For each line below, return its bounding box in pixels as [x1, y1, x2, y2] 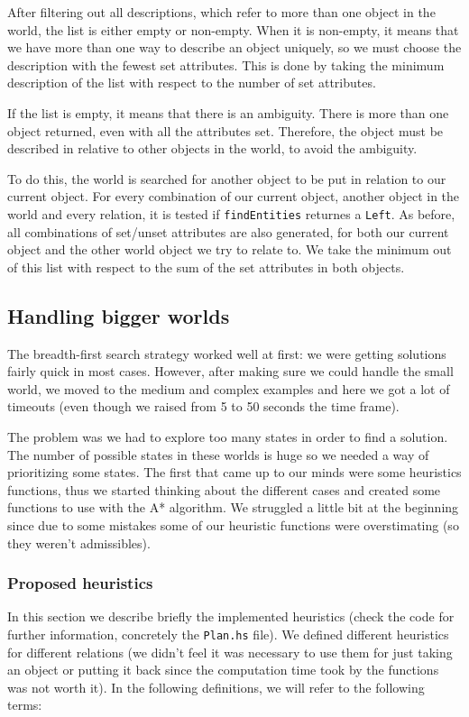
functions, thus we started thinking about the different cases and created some [7, 480, 441, 499]
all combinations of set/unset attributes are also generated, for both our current [7, 222, 449, 241]
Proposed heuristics [7, 572, 153, 594]
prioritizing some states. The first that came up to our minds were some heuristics [7, 463, 462, 482]
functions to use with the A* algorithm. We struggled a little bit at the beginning [7, 498, 459, 517]
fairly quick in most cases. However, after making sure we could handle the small [7, 362, 454, 381]
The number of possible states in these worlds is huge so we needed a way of [7, 445, 429, 464]
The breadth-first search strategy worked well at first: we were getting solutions [7, 344, 446, 363]
